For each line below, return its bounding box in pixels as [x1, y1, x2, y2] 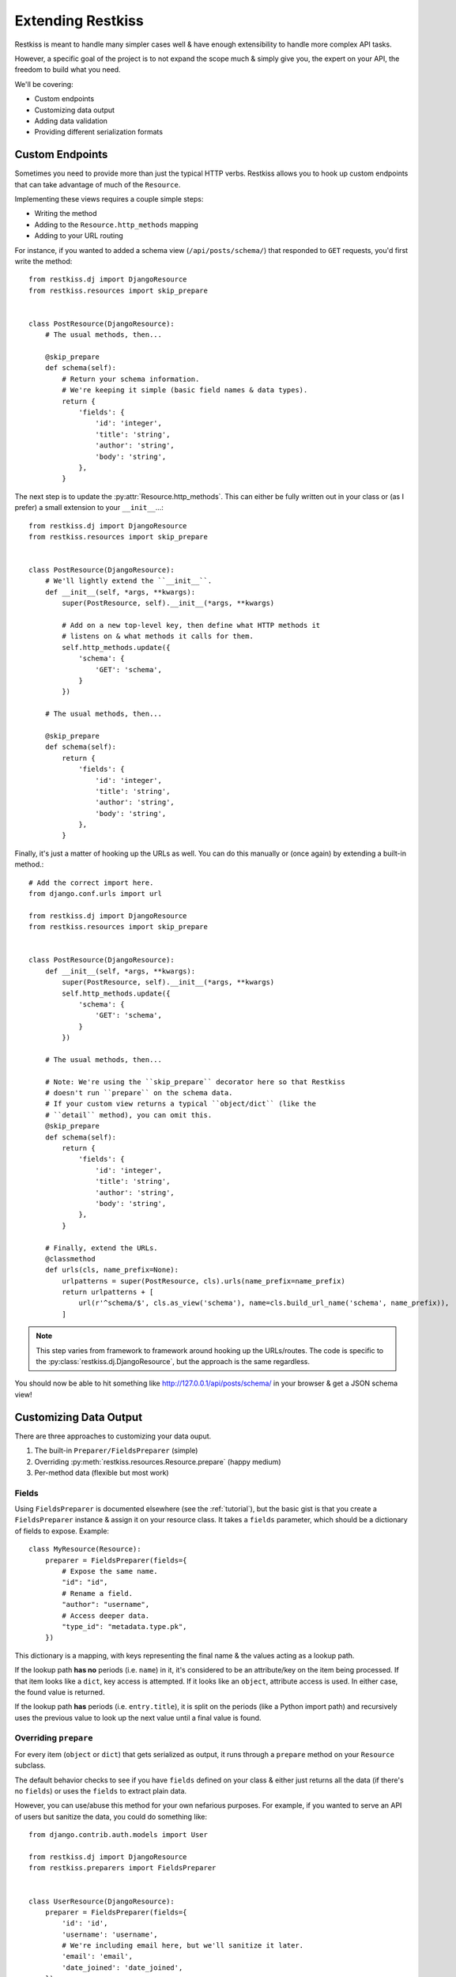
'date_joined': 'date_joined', [62, 1963, 183, 1972]
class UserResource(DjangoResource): [28, 1896, 175, 1906]
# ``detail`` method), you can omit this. [44, 1110, 213, 1119]
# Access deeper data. [62, 1611, 150, 1620]
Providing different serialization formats [34, 127, 164, 137]
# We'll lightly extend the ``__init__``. [44, 576, 213, 585]
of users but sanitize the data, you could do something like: [14, 1812, 207, 1821]
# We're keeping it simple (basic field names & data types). [62, 386, 308, 395]
